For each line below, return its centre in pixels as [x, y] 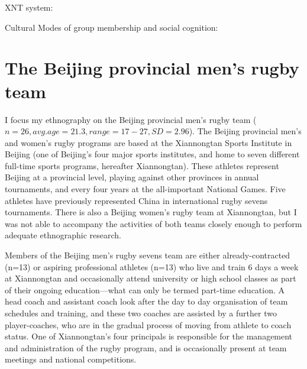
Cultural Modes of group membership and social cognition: [112, 27]
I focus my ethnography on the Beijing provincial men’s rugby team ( [131, 119]
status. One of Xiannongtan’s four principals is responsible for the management [149, 336]
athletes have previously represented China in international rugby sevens [136, 200]
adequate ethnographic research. [63, 235]
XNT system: [29, 7]
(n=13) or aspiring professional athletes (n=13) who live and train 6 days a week [152, 266]
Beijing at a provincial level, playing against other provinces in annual [132, 177]
